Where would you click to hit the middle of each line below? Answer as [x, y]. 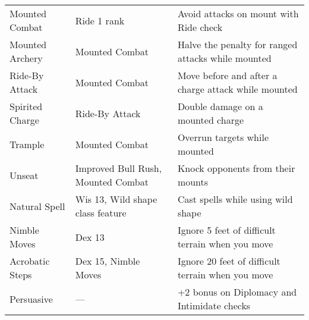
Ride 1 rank [100, 20]
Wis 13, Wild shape [116, 199]
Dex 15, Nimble [108, 261]
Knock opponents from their [236, 168]
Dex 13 [90, 237]
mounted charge [211, 120]
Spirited [26, 106]
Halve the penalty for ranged [237, 44]
